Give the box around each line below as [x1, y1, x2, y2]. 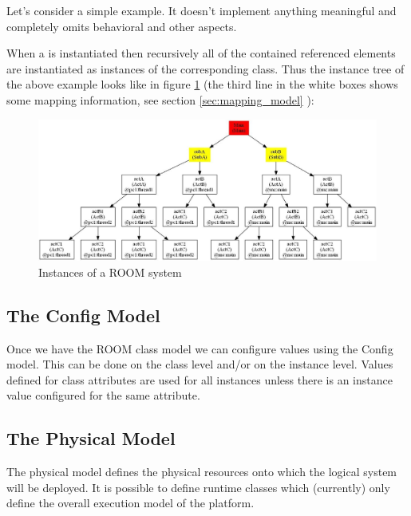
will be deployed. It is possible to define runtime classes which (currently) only [6, 479, 390, 495]
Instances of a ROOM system [38, 263, 182, 280]
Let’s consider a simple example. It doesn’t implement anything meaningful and [6, 2, 397, 18]
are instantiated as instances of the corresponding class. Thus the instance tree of [6, 60, 405, 77]
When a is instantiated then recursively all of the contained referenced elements [6, 45, 396, 61]
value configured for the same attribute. [6, 387, 200, 404]
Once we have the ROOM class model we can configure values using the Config [6, 340, 393, 356]
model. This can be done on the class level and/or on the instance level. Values [6, 356, 393, 372]
